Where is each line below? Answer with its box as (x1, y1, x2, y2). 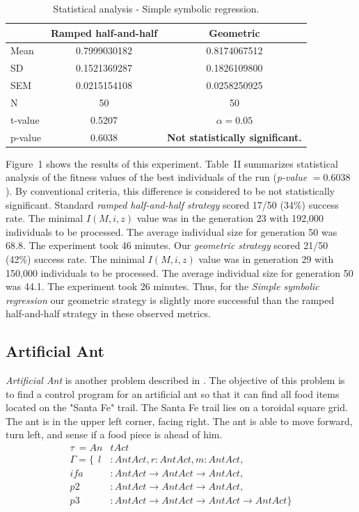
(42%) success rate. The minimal (6, 251, 145, 266)
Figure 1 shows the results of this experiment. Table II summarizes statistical (6, 156, 338, 170)
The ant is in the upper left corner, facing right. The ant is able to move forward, (6, 413, 353, 428)
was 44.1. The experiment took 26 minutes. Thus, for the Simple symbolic (6, 279, 319, 294)
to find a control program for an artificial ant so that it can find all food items (6, 386, 340, 401)
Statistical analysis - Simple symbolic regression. (53, 1, 260, 15)
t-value (10, 112, 40, 127)
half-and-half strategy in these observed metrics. (6, 306, 211, 321)
